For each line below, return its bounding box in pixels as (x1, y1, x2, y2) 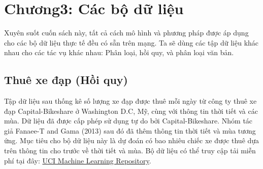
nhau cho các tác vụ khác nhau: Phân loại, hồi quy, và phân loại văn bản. (4, 47, 234, 58)
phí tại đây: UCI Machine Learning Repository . (4, 155, 151, 165)
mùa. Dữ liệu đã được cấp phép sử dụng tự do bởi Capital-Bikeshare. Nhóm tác (4, 115, 253, 126)
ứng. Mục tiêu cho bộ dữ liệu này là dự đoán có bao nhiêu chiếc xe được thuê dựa (4, 135, 259, 146)
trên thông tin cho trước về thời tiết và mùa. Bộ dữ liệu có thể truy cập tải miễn (4, 145, 256, 156)
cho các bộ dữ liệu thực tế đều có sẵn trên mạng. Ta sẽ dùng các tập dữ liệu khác (4, 37, 259, 48)
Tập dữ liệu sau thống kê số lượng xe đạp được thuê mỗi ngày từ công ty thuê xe (4, 96, 257, 106)
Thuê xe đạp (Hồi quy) (4, 72, 128, 88)
